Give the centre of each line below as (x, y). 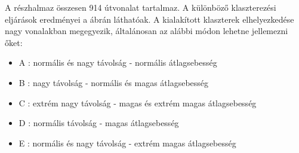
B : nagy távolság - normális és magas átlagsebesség (114, 82)
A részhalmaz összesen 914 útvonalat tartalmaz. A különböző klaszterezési (141, 7)
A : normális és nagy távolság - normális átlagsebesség (118, 62)
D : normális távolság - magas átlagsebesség (99, 123)
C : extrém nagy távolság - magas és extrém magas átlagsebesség (138, 102)
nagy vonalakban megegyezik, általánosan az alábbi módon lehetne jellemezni (147, 31)
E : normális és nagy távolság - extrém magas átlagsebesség (127, 143)
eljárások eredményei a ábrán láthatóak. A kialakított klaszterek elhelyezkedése (149, 19)
